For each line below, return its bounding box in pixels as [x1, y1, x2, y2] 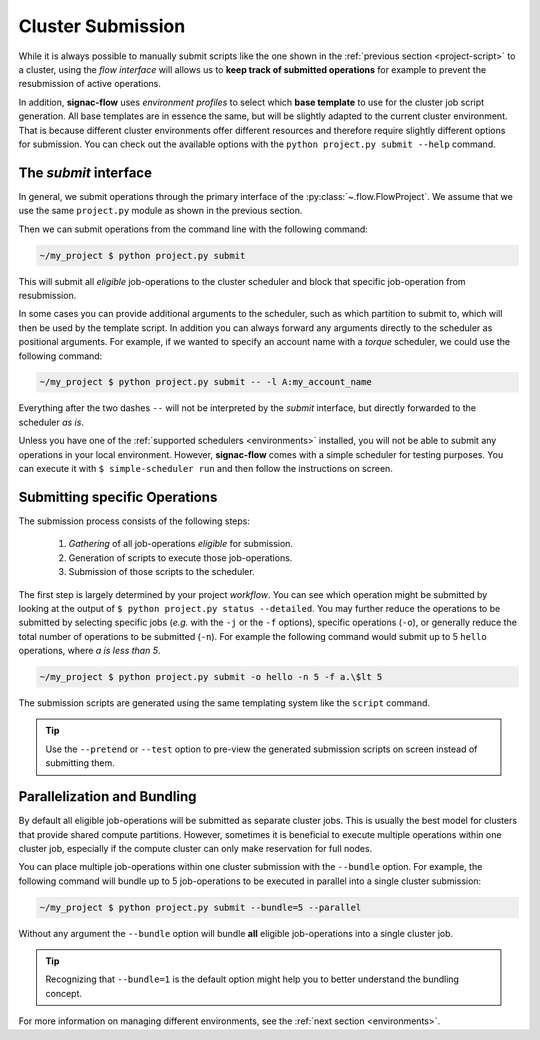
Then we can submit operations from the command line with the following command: [18, 223, 369, 235]
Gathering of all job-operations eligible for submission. [68, 538, 294, 550]
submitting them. [45, 757, 115, 769]
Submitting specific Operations [18, 488, 218, 505]
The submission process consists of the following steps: [18, 515, 250, 527]
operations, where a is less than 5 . [18, 645, 161, 657]
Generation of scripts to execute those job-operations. [68, 551, 293, 564]
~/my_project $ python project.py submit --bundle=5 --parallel [39, 901, 362, 913]
